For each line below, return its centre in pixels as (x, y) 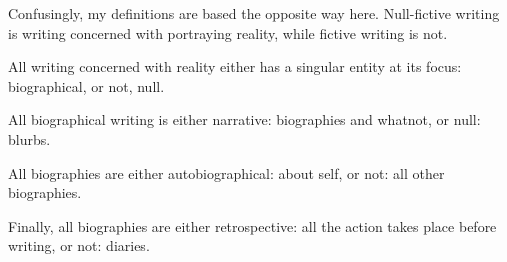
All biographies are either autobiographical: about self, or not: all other (226, 172)
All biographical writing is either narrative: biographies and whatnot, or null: (244, 119)
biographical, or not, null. (86, 85)
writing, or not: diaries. (79, 245)
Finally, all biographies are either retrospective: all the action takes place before (252, 225)
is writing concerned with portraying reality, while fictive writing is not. (228, 32)
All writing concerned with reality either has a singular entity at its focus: (235, 66)
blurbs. (29, 138)
